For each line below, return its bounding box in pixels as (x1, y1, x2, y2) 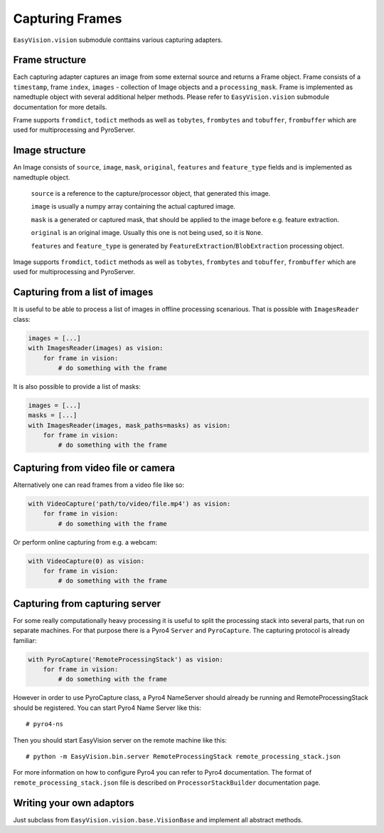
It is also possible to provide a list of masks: (13, 382, 142, 391)
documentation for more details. (13, 103, 107, 111)
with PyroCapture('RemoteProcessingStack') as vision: (28, 655, 223, 664)
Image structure (13, 145, 86, 157)
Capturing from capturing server (13, 597, 161, 609)
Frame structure (13, 54, 87, 66)
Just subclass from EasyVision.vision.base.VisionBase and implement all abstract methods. (13, 815, 304, 824)
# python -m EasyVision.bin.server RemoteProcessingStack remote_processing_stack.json (26, 753, 341, 761)
